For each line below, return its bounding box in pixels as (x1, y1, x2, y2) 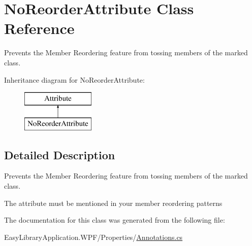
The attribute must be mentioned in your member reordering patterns (4, 197, 223, 208)
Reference (4, 18, 75, 39)
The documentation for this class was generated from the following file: (4, 215, 225, 225)
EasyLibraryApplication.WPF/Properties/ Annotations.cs (4, 231, 183, 242)
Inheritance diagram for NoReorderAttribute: (4, 74, 145, 85)
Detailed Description (4, 147, 115, 162)
